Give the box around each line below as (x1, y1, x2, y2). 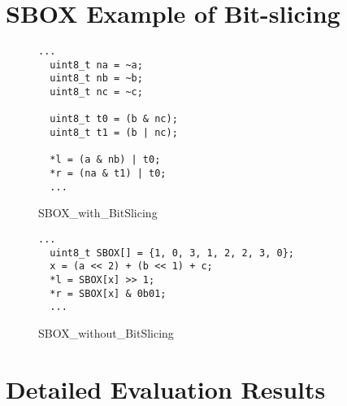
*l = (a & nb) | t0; (50, 154, 161, 166)
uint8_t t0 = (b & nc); (50, 113, 178, 125)
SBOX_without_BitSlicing (38, 324, 174, 341)
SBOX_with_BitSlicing (38, 204, 158, 221)
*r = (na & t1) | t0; (50, 168, 167, 180)
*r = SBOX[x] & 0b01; (50, 287, 167, 299)
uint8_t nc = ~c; (50, 86, 143, 98)
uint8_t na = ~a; (50, 59, 143, 71)
